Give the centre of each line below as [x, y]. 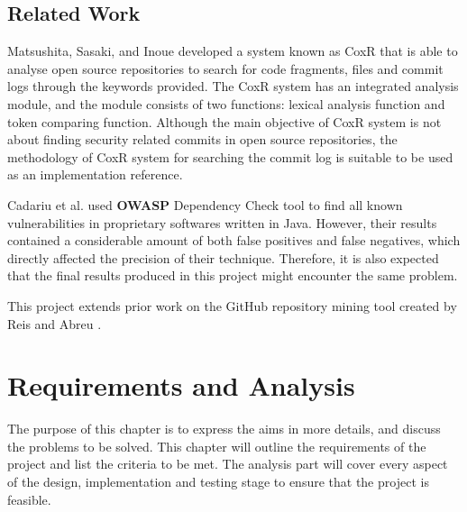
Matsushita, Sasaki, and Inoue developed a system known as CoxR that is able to [233, 51]
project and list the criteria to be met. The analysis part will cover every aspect [228, 464]
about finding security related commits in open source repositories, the [202, 139]
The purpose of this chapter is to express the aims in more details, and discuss [224, 429]
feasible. [29, 499]
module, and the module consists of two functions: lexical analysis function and [226, 103]
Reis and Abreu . [55, 323]
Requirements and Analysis [181, 385]
